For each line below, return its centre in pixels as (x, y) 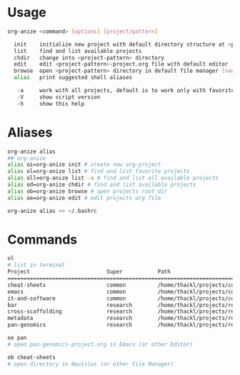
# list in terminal (36, 265)
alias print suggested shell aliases (73, 78)
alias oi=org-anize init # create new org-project (84, 165)
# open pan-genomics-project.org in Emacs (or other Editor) (100, 344)
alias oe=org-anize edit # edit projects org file (84, 198)
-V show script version (59, 97)
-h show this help (50, 104)
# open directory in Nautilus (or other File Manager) (91, 364)
